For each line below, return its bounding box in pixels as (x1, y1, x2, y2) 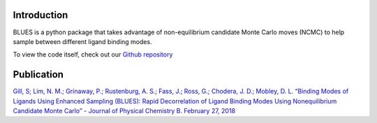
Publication (13, 68, 64, 80)
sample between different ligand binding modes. (13, 37, 153, 45)
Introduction (13, 9, 68, 21)
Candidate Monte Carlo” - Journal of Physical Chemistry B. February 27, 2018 (13, 106, 236, 115)
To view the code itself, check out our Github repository (13, 50, 173, 59)
